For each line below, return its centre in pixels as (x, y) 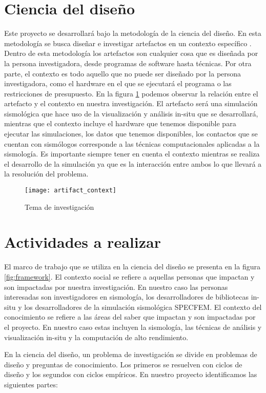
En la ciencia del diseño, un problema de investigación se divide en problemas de (131, 354)
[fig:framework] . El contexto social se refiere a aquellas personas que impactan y (129, 277)
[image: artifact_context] (70, 191)
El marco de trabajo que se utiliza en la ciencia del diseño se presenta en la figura (132, 267)
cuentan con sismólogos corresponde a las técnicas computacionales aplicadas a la (132, 143)
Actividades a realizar (83, 242)
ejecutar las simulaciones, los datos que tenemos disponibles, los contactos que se (131, 134)
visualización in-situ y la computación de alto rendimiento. (96, 337)
